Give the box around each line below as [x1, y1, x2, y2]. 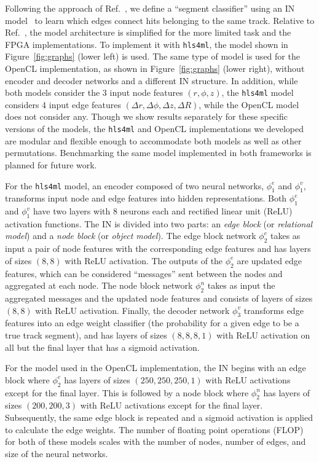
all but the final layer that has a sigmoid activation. [5, 340, 200, 353]
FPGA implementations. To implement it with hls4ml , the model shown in [5, 37, 288, 50]
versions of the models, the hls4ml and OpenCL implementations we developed [5, 122, 304, 135]
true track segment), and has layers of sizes [5, 329, 167, 342]
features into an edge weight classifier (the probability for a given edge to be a [5, 316, 299, 329]
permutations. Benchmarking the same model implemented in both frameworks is [5, 146, 312, 159]
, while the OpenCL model [199, 98, 299, 111]
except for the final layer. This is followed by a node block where [5, 386, 249, 399]
